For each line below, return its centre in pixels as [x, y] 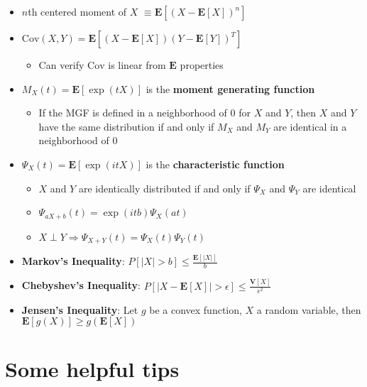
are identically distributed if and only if [164, 188]
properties [202, 65]
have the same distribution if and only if [126, 126]
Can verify [61, 65]
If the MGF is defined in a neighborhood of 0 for [144, 113]
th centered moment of [77, 11]
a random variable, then [309, 309]
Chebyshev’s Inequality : [81, 285]
